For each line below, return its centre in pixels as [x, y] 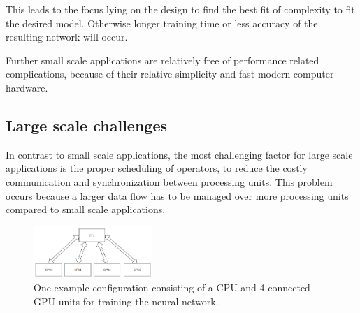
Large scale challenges [86, 125]
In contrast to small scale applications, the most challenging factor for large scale [179, 154]
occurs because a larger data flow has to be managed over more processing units [177, 195]
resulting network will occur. [67, 37]
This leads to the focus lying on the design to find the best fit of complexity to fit [180, 9]
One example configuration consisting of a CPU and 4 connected [172, 287]
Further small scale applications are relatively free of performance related [163, 60]
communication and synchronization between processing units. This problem [169, 181]
